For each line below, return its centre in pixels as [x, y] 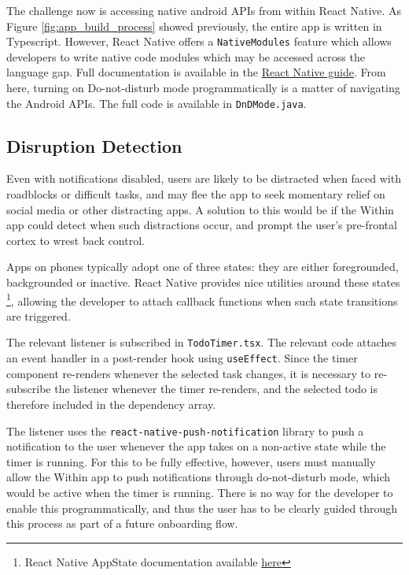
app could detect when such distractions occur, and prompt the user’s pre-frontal [202, 225]
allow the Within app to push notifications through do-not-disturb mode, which [199, 477]
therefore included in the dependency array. [111, 404]
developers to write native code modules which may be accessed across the [186, 56]
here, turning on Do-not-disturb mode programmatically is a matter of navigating [203, 88]
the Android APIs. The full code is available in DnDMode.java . [157, 103]
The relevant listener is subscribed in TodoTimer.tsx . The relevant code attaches [202, 342]
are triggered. [39, 315]
